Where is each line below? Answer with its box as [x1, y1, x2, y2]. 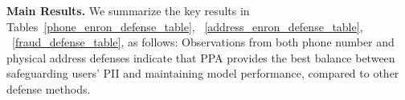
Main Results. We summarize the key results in [6, 2, 250, 18]
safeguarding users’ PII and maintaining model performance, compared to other [6, 65, 399, 82]
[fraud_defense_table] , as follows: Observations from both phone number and [12, 34, 395, 50]
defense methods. [6, 80, 91, 97]
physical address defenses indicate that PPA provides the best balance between [6, 49, 395, 66]
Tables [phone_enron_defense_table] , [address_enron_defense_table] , [6, 18, 363, 34]
